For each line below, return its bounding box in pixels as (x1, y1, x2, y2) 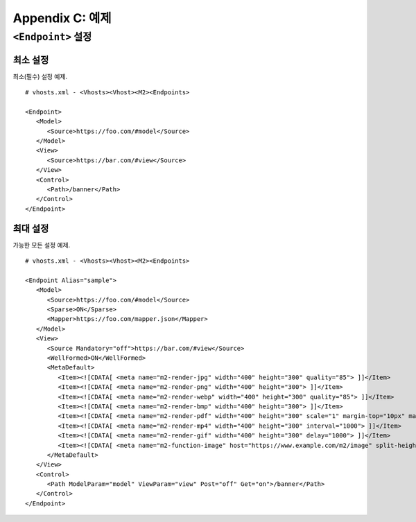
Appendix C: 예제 (12, 10, 112, 26)
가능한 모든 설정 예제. (12, 241, 71, 249)
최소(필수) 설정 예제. (12, 72, 68, 80)
